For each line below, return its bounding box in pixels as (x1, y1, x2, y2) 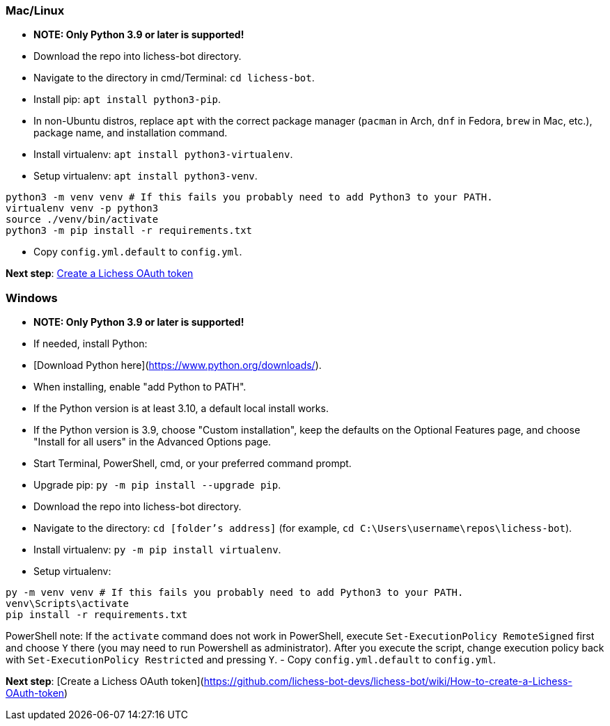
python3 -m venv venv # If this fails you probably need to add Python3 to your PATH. (6, 191, 493, 203)
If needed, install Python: (33, 338, 148, 350)
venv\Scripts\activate (6, 598, 130, 610)
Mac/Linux (6, 3, 65, 17)
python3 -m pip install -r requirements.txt (6, 225, 253, 237)
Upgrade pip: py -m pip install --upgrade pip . (33, 479, 281, 491)
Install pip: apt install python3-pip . (33, 93, 221, 106)
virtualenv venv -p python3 (6, 203, 159, 214)
